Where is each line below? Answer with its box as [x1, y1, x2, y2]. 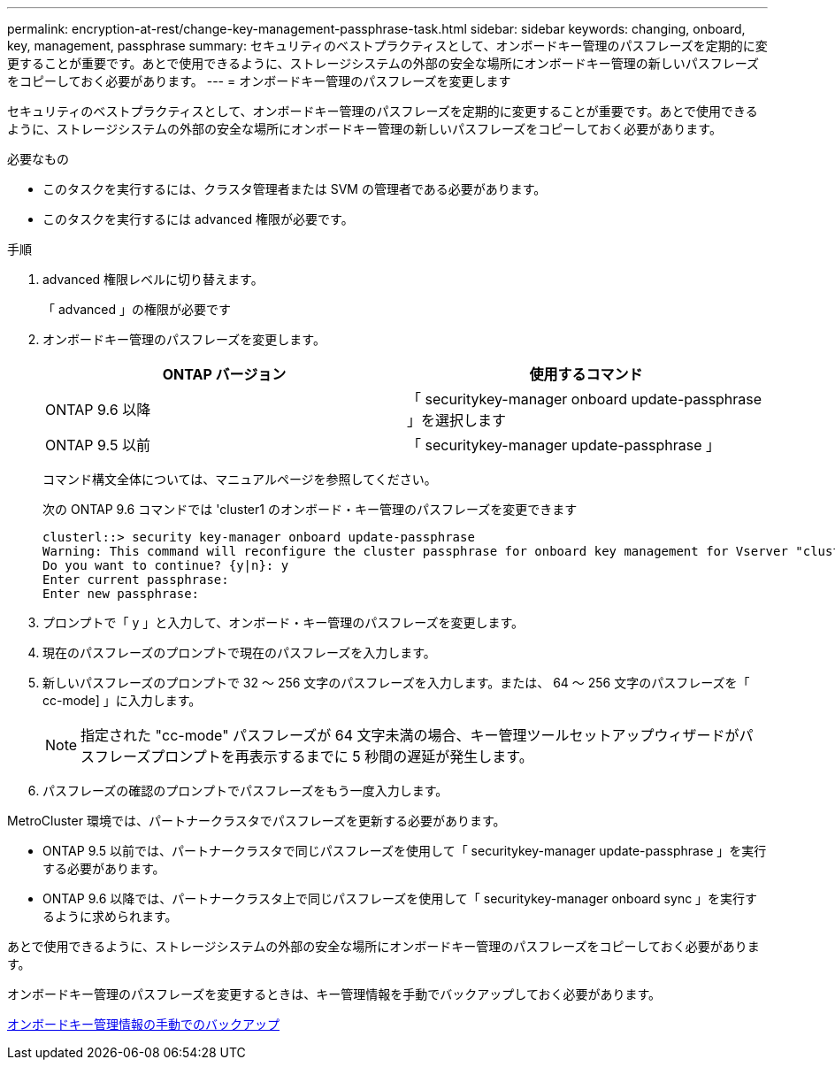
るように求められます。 [42, 909, 178, 924]
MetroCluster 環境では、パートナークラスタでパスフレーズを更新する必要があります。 [7, 813, 506, 828]
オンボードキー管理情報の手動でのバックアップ [7, 1017, 280, 1032]
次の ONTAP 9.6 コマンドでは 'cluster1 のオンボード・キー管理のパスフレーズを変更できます [42, 502, 578, 517]
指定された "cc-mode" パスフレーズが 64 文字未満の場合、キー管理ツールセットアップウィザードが [80, 726, 739, 744]
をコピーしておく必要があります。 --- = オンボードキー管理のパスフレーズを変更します [7, 73, 511, 88]
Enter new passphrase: [42, 587, 200, 601]
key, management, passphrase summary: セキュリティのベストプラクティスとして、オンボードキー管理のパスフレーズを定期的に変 [7, 38, 768, 53]
